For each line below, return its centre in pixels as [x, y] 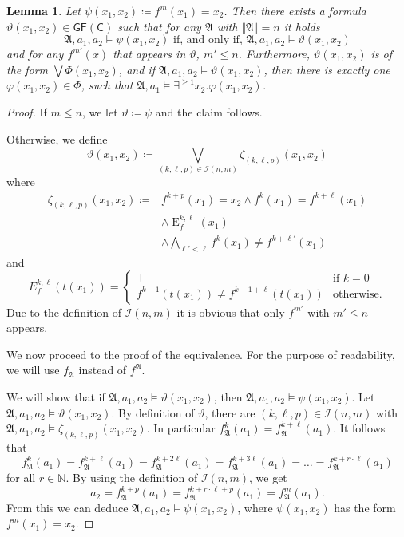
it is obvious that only [231, 312]
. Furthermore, [274, 54]
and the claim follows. [209, 111]
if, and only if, [208, 40]
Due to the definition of [64, 312]
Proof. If [27, 111]
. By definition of [153, 412]
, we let [100, 111]
